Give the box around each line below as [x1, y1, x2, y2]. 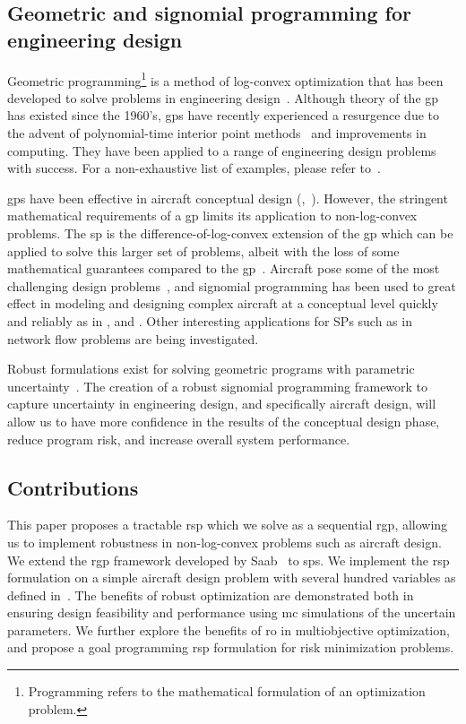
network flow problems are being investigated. [7, 329, 259, 348]
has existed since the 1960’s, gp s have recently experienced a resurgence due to [7, 106, 440, 125]
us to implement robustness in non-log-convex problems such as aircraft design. [7, 532, 442, 551]
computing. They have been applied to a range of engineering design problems [7, 141, 436, 159]
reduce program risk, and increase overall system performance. [7, 429, 350, 448]
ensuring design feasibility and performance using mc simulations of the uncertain [7, 603, 456, 622]
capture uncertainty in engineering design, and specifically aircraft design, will [7, 394, 436, 413]
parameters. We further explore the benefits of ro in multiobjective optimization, [7, 620, 450, 639]
